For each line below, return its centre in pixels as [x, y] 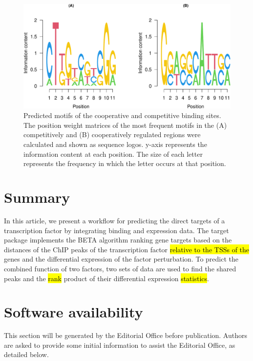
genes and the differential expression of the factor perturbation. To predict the [121, 259]
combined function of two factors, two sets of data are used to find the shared [120, 268]
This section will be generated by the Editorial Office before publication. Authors [126, 335]
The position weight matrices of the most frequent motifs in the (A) [125, 125]
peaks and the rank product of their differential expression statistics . [106, 278]
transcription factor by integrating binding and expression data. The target [116, 230]
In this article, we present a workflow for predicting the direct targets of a [115, 220]
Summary [37, 197]
